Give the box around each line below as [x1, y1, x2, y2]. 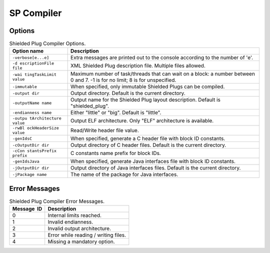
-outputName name [12, 100, 52, 105]
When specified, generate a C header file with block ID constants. [70, 135, 225, 142]
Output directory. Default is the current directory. [70, 90, 186, 97]
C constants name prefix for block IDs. [70, 150, 161, 157]
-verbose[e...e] [12, 55, 49, 60]
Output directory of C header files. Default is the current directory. [70, 141, 226, 148]
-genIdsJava [12, 158, 39, 164]
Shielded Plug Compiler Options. [9, 40, 86, 47]
